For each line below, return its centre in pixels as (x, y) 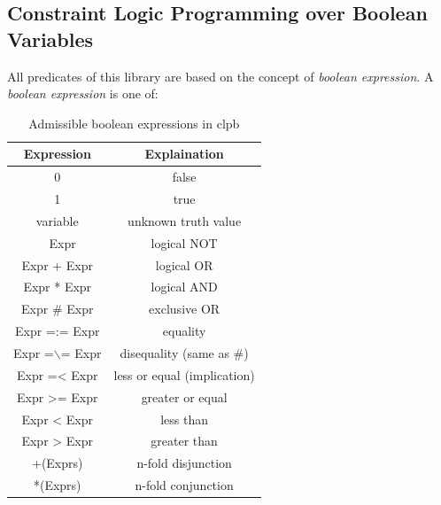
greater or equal (184, 396)
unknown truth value (185, 220)
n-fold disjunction (184, 463)
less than (185, 419)
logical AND (184, 287)
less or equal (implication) (184, 374)
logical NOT (184, 242)
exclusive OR (185, 309)
